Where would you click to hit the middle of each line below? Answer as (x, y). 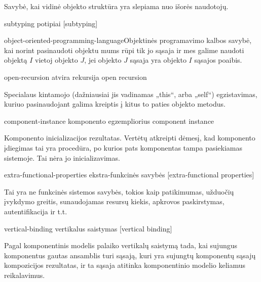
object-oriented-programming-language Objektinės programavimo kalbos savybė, (128, 40)
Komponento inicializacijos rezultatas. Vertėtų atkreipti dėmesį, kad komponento (130, 138)
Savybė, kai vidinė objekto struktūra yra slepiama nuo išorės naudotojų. (116, 6)
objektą (16, 60)
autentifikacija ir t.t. (36, 211)
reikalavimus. (25, 275)
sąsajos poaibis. (218, 60)
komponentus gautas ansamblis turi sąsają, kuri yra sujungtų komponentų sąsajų (130, 255)
